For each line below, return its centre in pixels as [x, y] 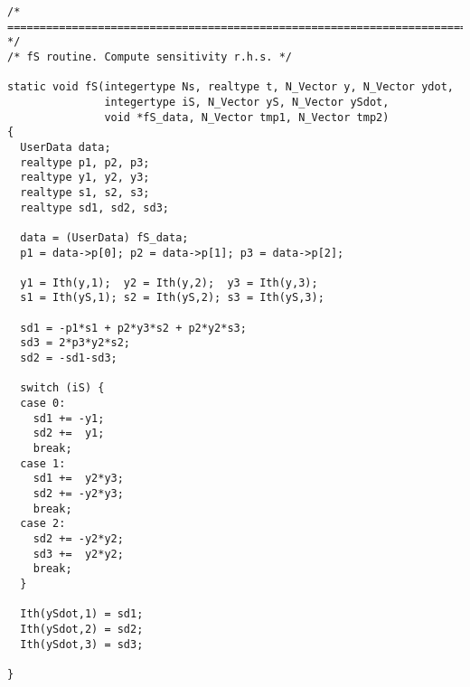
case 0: [43, 404]
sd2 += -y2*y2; [78, 538]
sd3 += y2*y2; [78, 554]
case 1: [43, 463]
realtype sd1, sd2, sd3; [94, 207]
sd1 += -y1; [69, 418]
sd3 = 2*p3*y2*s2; [75, 343]
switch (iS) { [62, 388]
